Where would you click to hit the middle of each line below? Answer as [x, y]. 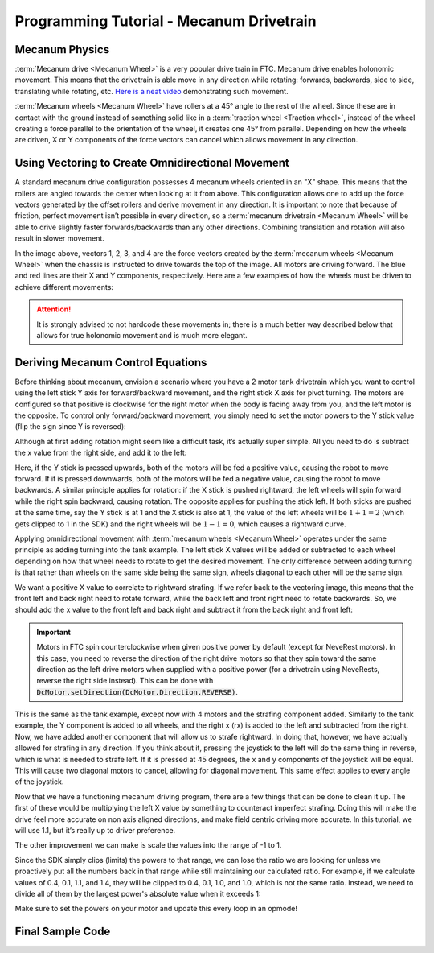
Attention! [54, 309]
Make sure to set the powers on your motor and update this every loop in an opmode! [156, 909]
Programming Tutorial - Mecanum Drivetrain [166, 21]
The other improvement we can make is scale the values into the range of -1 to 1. [148, 845]
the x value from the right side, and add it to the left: [101, 453]
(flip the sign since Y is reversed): [70, 427]
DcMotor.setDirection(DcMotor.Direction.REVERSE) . [137, 691]
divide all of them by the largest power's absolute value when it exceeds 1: [138, 893]
